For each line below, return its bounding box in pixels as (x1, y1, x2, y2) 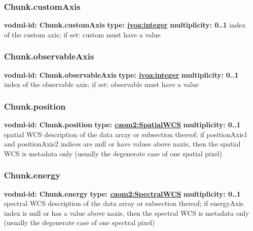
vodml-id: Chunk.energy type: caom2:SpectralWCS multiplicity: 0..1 (4, 188, 241, 199)
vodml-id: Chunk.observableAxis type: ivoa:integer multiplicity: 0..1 (4, 69, 239, 80)
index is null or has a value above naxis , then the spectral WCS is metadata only (4, 207, 249, 218)
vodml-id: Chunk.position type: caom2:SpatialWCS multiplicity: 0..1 (4, 119, 241, 130)
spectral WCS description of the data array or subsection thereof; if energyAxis (4, 198, 244, 208)
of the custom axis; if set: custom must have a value (4, 29, 161, 39)
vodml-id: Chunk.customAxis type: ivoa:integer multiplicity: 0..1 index (4, 20, 246, 30)
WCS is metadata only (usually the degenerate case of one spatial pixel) (4, 148, 222, 158)
